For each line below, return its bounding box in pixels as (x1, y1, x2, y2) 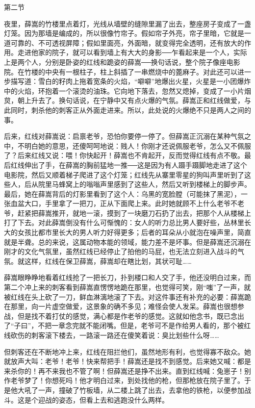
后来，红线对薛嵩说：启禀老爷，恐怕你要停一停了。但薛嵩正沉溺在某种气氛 (4, 131, 244, 141)
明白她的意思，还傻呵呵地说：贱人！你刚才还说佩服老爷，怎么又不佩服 (24, 140, 251, 151)
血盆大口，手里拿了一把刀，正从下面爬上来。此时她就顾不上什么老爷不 (10, 198, 237, 208)
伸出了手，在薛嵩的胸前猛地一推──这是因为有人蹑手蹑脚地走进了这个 (24, 159, 247, 170)
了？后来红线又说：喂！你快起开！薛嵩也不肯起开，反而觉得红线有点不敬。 (4, 150, 244, 160)
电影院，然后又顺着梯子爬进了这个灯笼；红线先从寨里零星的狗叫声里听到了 (4, 169, 244, 179)
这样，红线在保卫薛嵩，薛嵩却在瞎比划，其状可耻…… (24, 255, 192, 266)
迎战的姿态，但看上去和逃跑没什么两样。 (38, 394, 169, 405)
